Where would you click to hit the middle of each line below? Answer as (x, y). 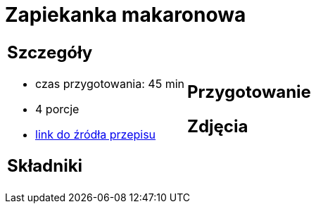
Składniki (45, 165)
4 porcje (57, 109)
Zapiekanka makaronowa (126, 15)
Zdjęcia (217, 126)
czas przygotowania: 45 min (110, 83)
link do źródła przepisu (96, 134)
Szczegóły (50, 52)
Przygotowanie (249, 91)
